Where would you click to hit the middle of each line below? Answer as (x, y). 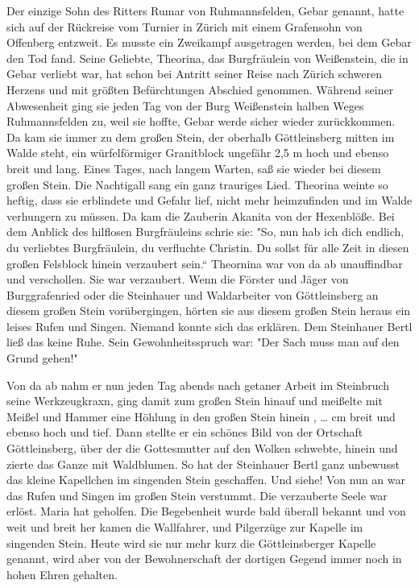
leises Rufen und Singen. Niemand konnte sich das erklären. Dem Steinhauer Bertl (209, 326)
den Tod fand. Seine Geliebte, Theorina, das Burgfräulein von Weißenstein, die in (207, 58)
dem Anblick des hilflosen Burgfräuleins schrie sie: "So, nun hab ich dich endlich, (205, 232)
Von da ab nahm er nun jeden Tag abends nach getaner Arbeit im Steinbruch (198, 385)
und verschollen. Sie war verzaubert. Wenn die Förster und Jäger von (178, 279)
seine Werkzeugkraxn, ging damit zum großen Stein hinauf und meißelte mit (195, 401)
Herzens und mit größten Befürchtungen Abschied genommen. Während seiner (200, 89)
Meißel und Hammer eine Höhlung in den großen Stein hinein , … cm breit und (201, 416)
